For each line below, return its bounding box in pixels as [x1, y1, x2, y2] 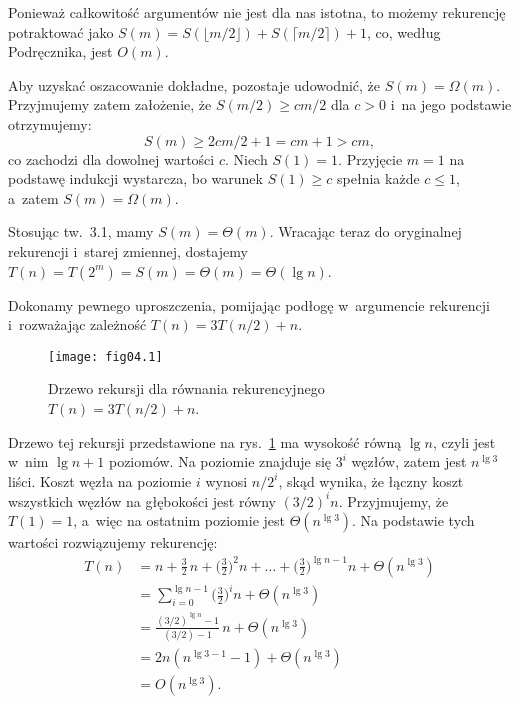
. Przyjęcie [338, 148, 403, 169]
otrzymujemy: [8, 113, 92, 134]
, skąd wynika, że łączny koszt [278, 470, 464, 491]
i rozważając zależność [8, 314, 147, 335]
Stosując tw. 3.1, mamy [8, 221, 154, 242]
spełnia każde [337, 168, 420, 189]
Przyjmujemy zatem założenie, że [8, 94, 212, 115]
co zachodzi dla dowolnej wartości [8, 148, 215, 169]
